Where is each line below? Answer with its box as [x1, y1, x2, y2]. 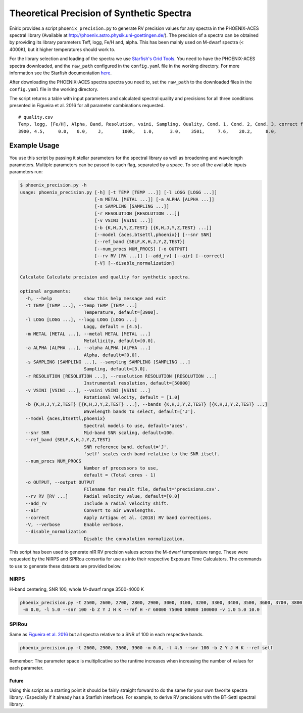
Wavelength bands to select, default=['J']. [83, 408, 196, 414]
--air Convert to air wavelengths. [25, 508, 156, 513]
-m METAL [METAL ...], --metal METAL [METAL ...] [25, 331, 151, 337]
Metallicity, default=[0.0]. [83, 338, 156, 344]
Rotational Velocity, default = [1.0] [83, 395, 180, 400]
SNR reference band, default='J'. [83, 444, 169, 450]
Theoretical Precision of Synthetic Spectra [9, 8, 192, 19]
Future [9, 678, 24, 684]
